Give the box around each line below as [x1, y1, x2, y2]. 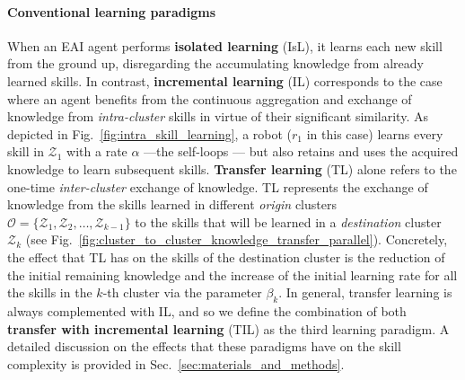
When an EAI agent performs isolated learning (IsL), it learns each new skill [7, 36, 443, 55]
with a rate [66, 142, 127, 161]
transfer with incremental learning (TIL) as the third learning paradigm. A [7, 319, 450, 338]
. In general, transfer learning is [278, 283, 452, 302]
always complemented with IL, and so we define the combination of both [7, 301, 407, 320]
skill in [7, 142, 44, 161]
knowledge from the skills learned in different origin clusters [7, 195, 337, 214]
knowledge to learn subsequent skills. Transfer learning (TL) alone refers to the [7, 159, 457, 178]
